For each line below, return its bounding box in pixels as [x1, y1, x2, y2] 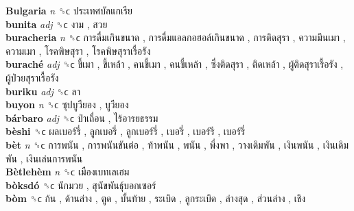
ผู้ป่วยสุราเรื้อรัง [5, 70, 59, 84]
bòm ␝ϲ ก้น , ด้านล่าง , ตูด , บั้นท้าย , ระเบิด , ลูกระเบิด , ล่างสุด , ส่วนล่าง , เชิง [5, 191, 306, 206]
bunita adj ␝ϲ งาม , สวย [5, 16, 108, 31]
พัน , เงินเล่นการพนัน [5, 151, 83, 165]
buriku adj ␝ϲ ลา [5, 84, 80, 98]
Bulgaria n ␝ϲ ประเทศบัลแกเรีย [5, 3, 133, 17]
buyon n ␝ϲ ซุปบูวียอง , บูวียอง [5, 97, 129, 112]
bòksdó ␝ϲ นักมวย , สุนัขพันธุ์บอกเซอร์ [5, 177, 156, 192]
